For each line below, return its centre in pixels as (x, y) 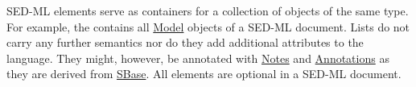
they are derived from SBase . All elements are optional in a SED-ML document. (204, 74)
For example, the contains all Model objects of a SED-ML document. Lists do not (208, 26)
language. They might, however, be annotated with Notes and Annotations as (198, 58)
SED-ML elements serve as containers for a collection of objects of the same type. (208, 10)
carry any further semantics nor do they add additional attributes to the (185, 42)
